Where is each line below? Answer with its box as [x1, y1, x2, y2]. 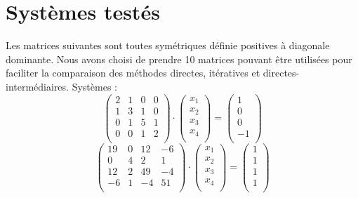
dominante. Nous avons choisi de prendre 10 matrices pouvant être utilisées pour [6, 51, 352, 66]
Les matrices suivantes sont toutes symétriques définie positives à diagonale [6, 38, 330, 53]
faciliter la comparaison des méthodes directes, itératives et [6, 65, 260, 80]
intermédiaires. [6, 79, 69, 93]
